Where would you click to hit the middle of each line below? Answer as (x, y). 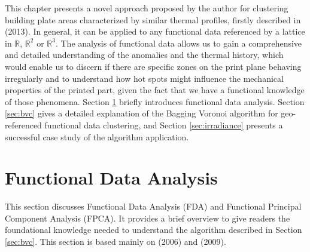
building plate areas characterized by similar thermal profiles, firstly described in (153, 19)
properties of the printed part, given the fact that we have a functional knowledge (155, 90)
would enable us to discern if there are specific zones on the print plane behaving (153, 66)
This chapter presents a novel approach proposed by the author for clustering (147, 8)
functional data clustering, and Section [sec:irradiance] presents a (164, 125)
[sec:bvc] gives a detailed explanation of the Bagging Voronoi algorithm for (142, 113)
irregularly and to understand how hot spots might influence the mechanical (144, 78)
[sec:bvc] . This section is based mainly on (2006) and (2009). (116, 242)
